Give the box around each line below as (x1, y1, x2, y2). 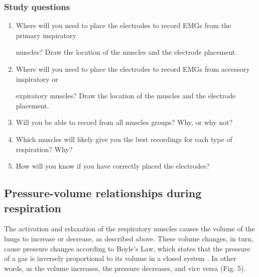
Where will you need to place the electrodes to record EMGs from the (16, 20, 231, 31)
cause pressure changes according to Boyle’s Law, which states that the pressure (4, 243, 250, 253)
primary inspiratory (16, 30, 76, 40)
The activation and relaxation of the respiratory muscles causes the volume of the (4, 223, 255, 234)
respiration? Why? (16, 144, 73, 154)
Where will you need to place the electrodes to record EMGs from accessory (16, 64, 250, 74)
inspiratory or (16, 73, 58, 84)
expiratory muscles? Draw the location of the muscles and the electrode (16, 90, 236, 101)
